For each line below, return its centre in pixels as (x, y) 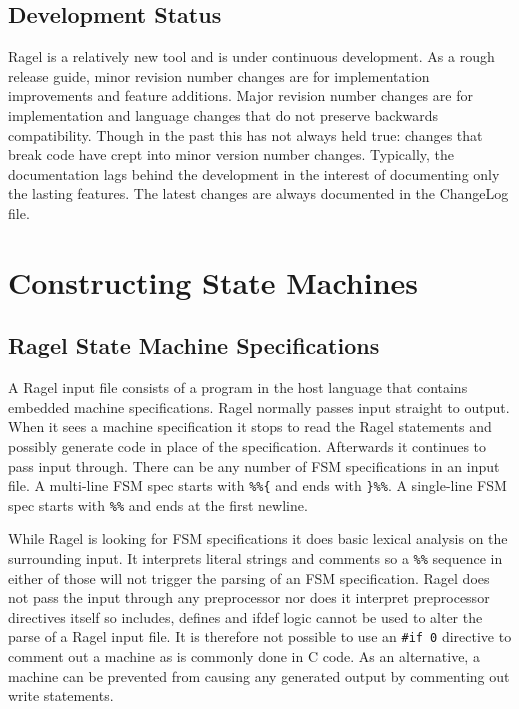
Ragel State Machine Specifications (194, 345)
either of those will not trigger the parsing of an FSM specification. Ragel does (249, 577)
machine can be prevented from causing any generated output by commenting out (259, 675)
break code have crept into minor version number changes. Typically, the (231, 154)
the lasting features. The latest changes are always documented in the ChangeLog (258, 193)
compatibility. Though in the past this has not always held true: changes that (245, 134)
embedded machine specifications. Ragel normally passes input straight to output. (259, 406)
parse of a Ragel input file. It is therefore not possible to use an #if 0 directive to (260, 636)
